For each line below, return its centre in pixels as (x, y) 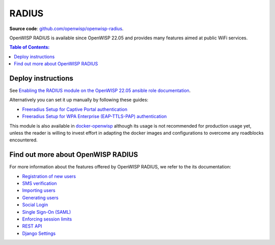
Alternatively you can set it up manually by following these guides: (79, 100)
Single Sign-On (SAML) (47, 212)
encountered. (23, 140)
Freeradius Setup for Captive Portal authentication (75, 109)
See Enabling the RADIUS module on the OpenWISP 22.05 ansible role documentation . (100, 91)
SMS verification (39, 183)
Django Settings (39, 233)
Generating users (40, 198)
